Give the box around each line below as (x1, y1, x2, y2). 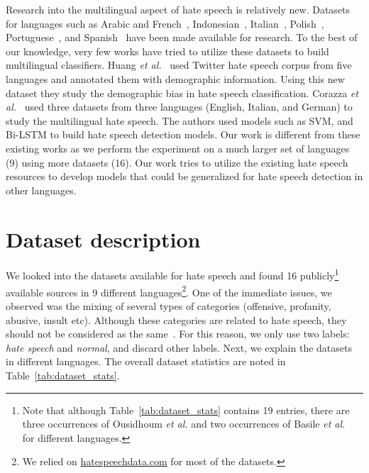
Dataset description (6, 224, 201, 253)
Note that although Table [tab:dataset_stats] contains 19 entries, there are (22, 402, 350, 417)
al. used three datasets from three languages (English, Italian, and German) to (6, 99, 353, 114)
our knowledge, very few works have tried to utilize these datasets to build (6, 43, 329, 58)
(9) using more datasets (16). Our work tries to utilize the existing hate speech (6, 155, 348, 169)
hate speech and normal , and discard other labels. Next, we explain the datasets (6, 340, 352, 355)
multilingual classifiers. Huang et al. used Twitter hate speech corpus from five (6, 57, 352, 72)
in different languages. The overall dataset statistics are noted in (6, 354, 286, 369)
